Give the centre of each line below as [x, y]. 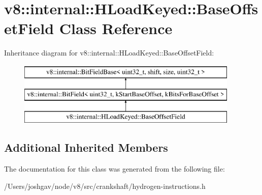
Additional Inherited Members [86, 147]
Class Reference [116, 28]
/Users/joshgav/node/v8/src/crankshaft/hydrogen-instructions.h [105, 186]
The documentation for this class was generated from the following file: [114, 169]
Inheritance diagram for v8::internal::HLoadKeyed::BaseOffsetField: [109, 53]
